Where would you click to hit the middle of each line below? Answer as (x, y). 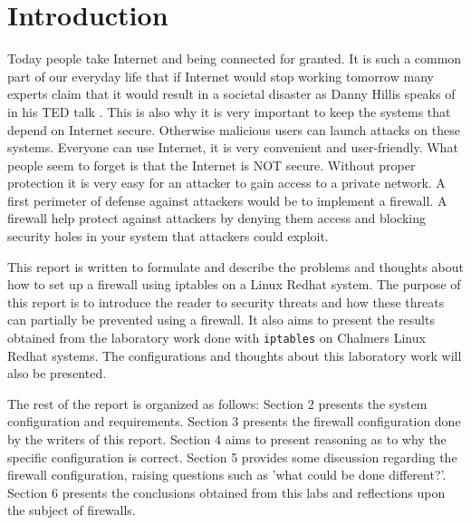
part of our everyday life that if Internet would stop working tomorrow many (221, 76)
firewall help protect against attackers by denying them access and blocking (217, 218)
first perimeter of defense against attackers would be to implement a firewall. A (227, 200)
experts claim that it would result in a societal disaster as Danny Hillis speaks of (231, 94)
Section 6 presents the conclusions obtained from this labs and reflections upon (226, 492)
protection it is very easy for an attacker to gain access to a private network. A (226, 183)
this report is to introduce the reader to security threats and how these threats (226, 301)
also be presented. (57, 373)
